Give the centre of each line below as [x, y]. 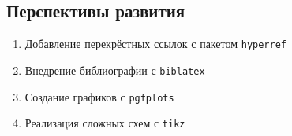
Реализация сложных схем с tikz [105, 123]
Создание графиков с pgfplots [99, 96]
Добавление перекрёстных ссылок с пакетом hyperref [156, 44]
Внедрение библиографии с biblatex [115, 70]
